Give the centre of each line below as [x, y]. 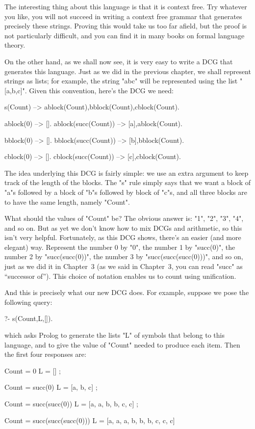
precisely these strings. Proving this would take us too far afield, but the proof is [126, 26]
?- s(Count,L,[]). [29, 318]
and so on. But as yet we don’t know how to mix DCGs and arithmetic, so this [123, 228]
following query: [28, 302]
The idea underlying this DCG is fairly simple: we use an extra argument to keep [127, 173]
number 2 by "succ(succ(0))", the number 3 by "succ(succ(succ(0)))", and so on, [124, 256]
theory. [15, 45]
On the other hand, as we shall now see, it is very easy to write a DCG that [119, 61]
